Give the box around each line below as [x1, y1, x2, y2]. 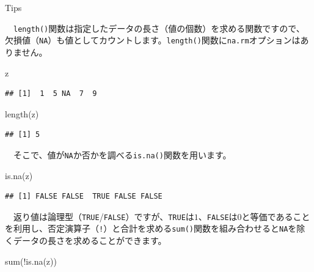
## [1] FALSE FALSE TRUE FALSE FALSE [5, 192, 162, 201]
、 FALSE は [198, 210, 238, 222]
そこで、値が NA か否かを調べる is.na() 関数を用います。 [13, 148, 232, 161]
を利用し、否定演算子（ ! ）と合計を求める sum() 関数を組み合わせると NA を [5, 222, 297, 235]
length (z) [5, 107, 39, 120]
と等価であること [241, 210, 310, 222]
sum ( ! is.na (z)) [5, 254, 57, 267]
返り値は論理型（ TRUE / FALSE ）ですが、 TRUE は [13, 210, 194, 222]
